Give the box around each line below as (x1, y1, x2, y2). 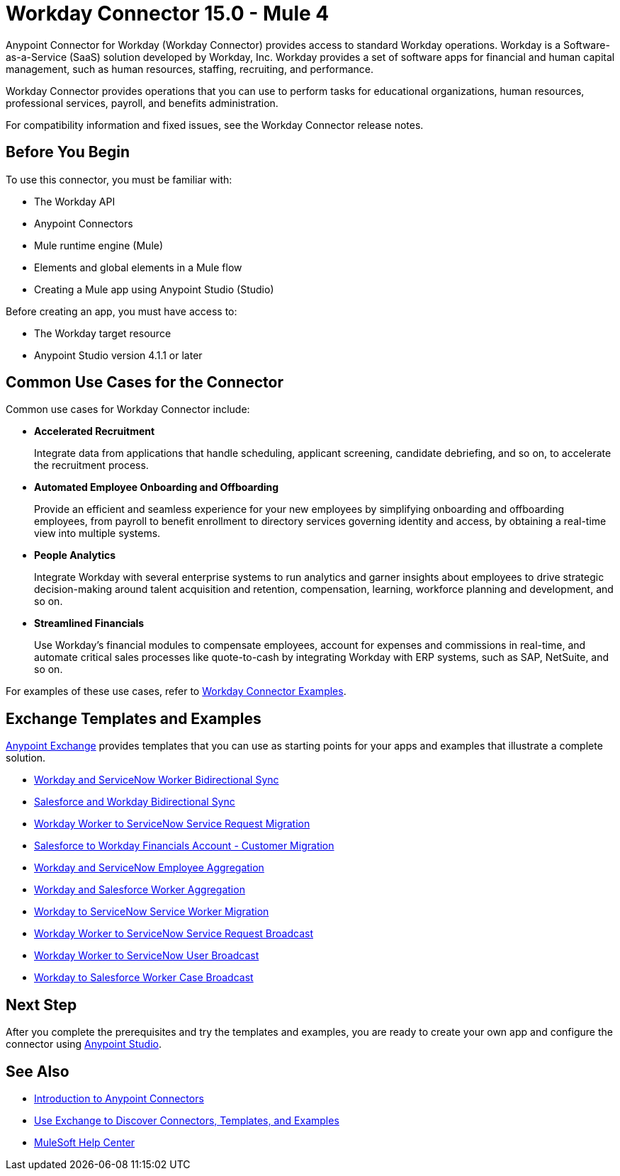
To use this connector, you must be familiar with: (6, 173, 232, 186)
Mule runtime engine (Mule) (34, 239, 164, 251)
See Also (6, 1062, 69, 1080)
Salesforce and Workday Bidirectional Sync (34, 796, 235, 808)
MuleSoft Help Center (34, 1136, 135, 1148)
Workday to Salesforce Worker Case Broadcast (34, 971, 254, 984)
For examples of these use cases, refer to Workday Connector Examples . (6, 685, 346, 698)
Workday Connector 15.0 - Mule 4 (6, 1, 329, 26)
